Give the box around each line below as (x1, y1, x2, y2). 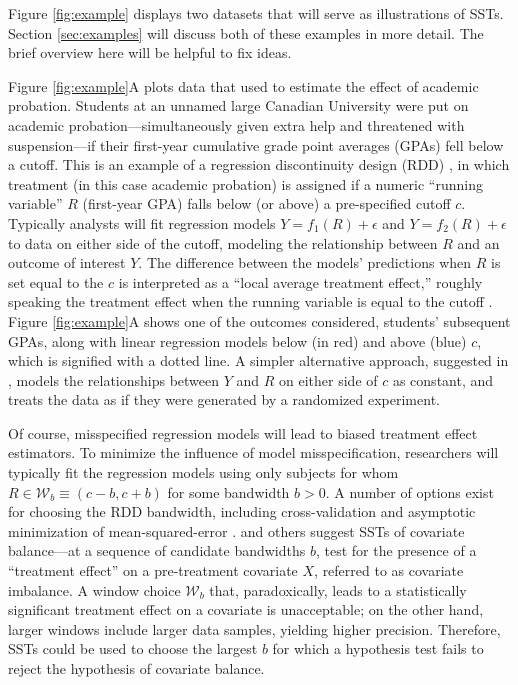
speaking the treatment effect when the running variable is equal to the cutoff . (8, 291, 493, 312)
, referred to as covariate (314, 560, 464, 581)
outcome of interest (8, 252, 126, 273)
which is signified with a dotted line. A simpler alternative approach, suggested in (8, 350, 509, 371)
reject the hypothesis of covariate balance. (8, 658, 265, 678)
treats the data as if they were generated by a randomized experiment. (8, 389, 440, 410)
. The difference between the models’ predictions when (138, 252, 472, 273)
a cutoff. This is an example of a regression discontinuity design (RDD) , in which (8, 154, 510, 175)
